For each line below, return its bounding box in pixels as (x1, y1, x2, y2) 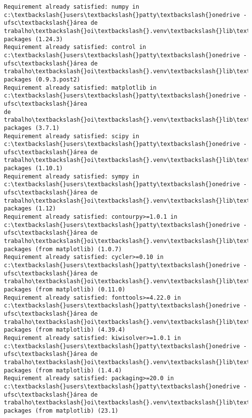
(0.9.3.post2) (35, 76, 80, 83)
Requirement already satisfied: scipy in (4, 132, 140, 140)
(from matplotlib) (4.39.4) (35, 326, 126, 334)
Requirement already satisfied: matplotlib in (4, 84, 157, 91)
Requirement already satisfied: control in (4, 44, 146, 51)
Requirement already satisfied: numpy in (4, 3, 140, 10)
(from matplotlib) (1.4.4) (35, 367, 122, 374)
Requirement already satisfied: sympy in (4, 173, 140, 180)
